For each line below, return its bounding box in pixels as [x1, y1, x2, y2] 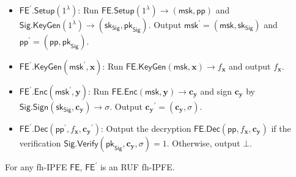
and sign [200, 85, 232, 97]
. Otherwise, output [166, 137, 240, 149]
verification [19, 137, 61, 149]
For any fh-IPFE [5, 161, 67, 173]
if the [271, 122, 291, 134]
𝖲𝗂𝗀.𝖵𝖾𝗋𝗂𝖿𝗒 [64, 140, 98, 148]
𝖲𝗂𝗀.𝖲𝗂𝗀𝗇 [19, 103, 49, 112]
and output [229, 60, 271, 72]
